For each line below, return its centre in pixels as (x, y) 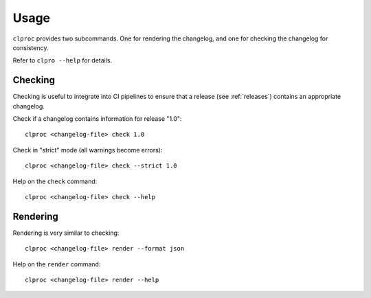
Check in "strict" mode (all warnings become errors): (88, 150)
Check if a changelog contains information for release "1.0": (97, 119)
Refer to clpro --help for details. (63, 60)
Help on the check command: (55, 181)
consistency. (31, 47)
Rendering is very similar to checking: (66, 233)
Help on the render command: (57, 264)
